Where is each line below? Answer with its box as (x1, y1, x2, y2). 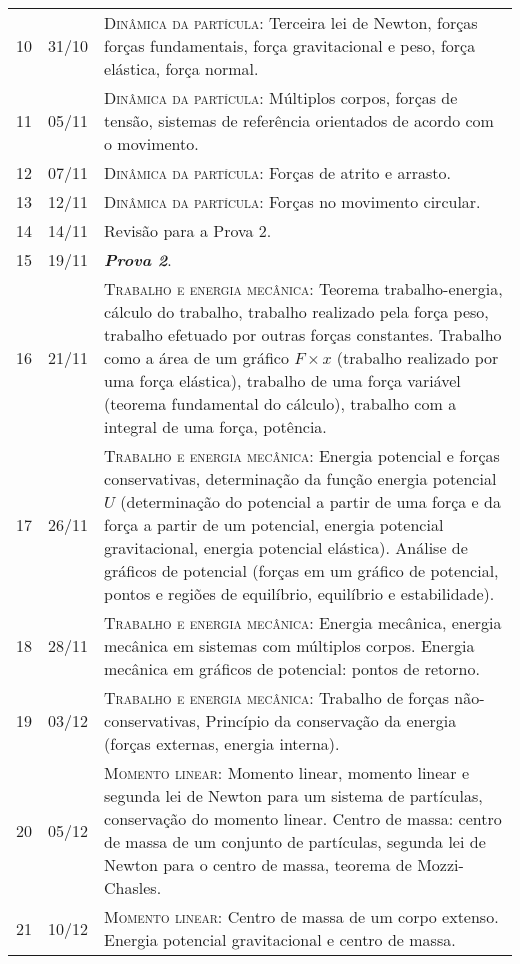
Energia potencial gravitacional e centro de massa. (104, 928, 456, 951)
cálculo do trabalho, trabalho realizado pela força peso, (104, 300, 489, 323)
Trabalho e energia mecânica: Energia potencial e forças (104, 444, 500, 467)
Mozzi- (417, 853, 464, 876)
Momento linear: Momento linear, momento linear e (104, 761, 470, 784)
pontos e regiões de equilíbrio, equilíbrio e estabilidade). (104, 582, 495, 605)
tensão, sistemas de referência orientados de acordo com (104, 109, 494, 132)
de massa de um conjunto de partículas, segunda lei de (104, 830, 486, 853)
